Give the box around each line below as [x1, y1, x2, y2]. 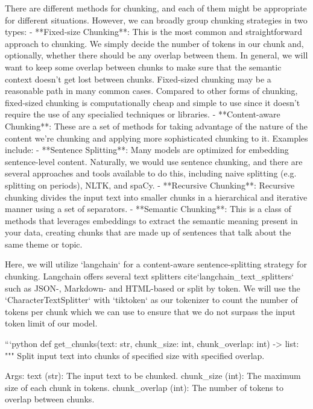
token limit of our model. [5, 317, 98, 329]
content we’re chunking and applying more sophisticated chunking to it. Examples [5, 131, 308, 144]
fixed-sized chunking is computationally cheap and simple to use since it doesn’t [5, 96, 300, 108]
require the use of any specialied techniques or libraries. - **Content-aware [5, 108, 280, 120]
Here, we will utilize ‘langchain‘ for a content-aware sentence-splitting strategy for [5, 258, 307, 270]
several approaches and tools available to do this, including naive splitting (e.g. [5, 167, 297, 180]
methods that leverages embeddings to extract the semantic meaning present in [5, 214, 298, 226]
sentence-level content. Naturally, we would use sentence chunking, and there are [5, 155, 303, 167]
